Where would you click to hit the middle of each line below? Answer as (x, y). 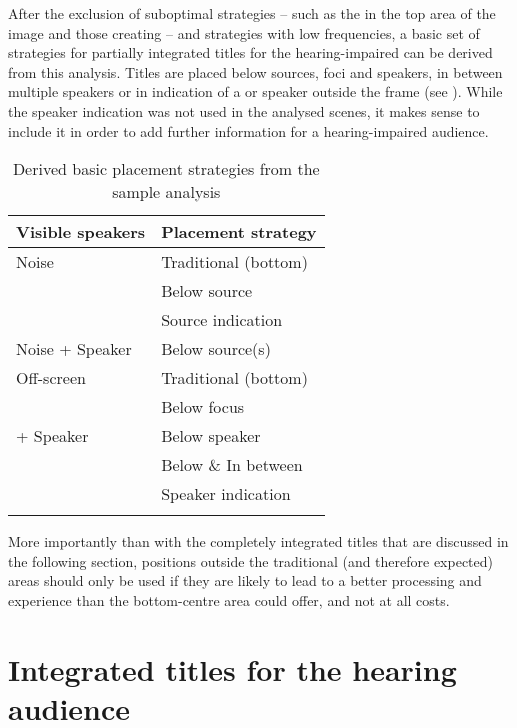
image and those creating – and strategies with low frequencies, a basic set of (244, 32)
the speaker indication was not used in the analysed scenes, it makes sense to (244, 110)
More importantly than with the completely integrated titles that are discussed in (258, 541)
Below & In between (232, 465)
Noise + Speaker (74, 349)
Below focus (203, 407)
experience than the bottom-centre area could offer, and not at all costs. (229, 599)
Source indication (222, 320)
